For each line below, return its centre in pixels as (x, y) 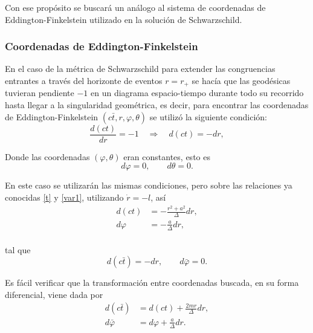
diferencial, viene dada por (54, 294)
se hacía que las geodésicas (241, 80)
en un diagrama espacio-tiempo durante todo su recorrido (197, 93)
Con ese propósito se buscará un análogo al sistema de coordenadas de (135, 7)
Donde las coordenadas (47, 156)
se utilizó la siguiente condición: (208, 116)
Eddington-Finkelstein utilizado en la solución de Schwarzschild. (124, 19)
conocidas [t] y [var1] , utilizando (64, 197)
